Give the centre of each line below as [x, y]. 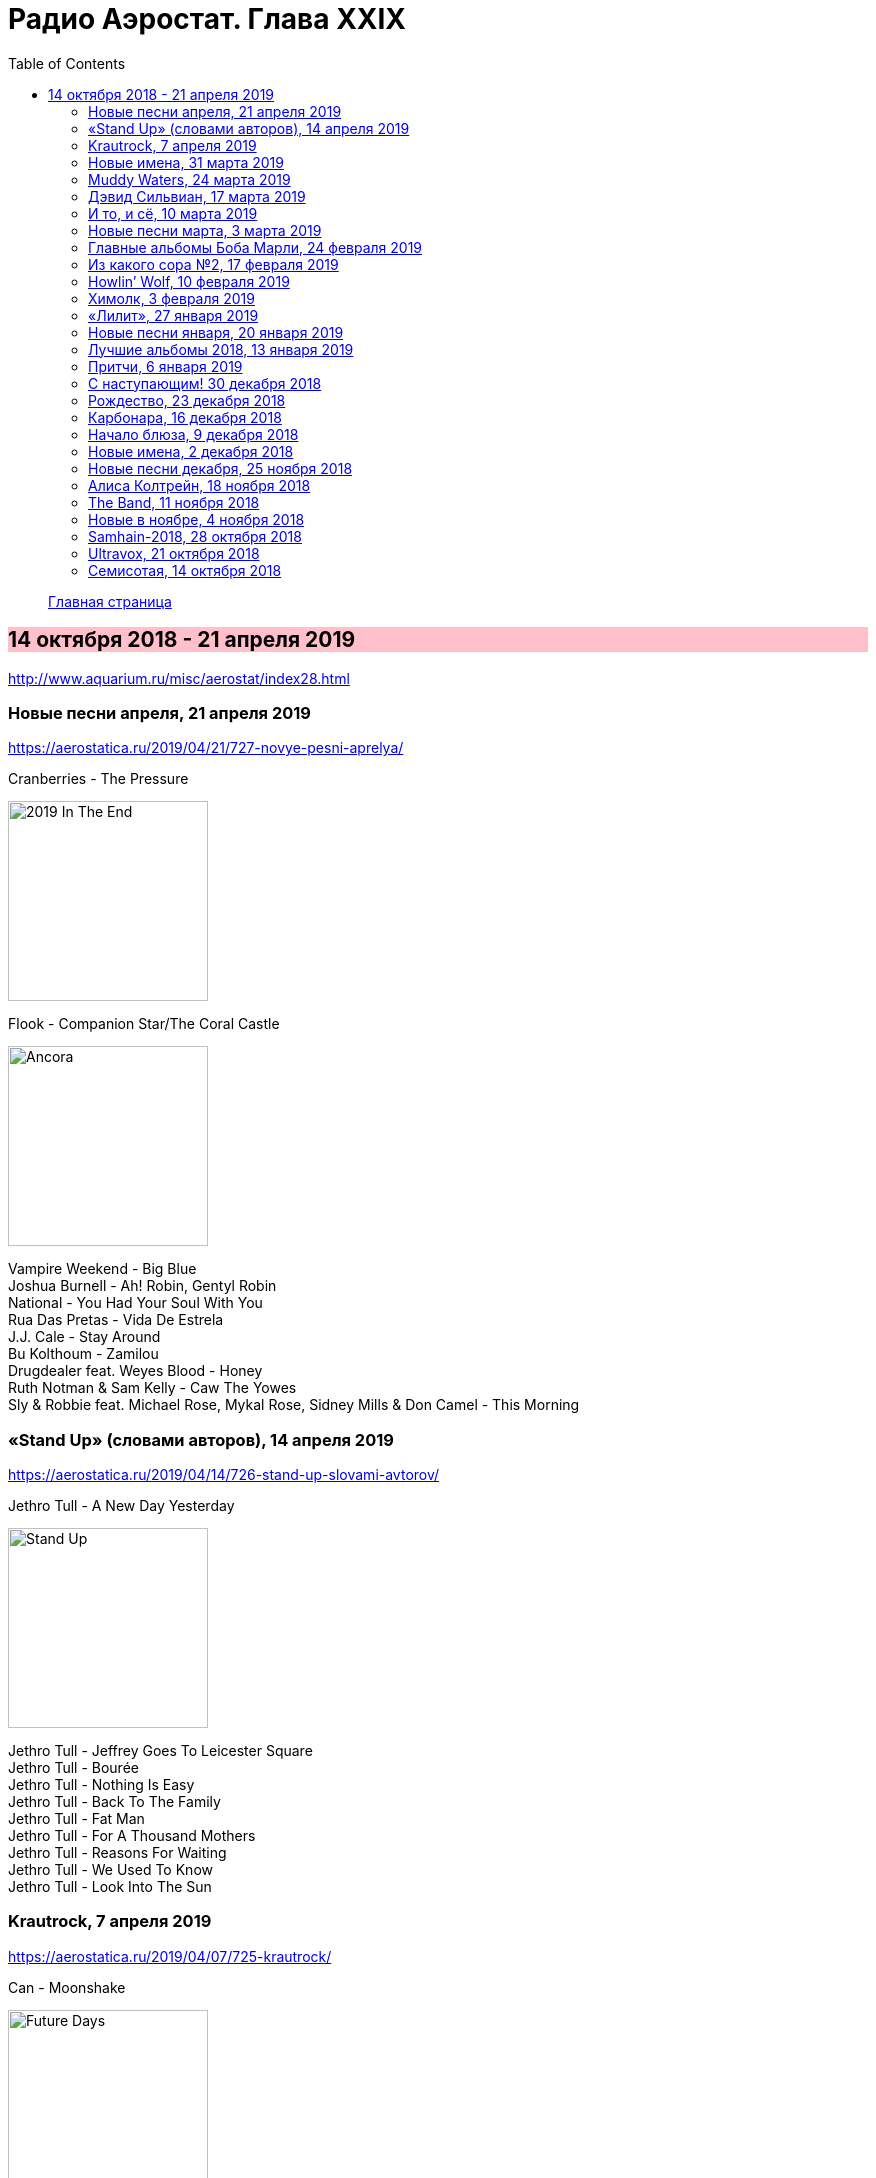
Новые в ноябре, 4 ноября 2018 [196, 519]
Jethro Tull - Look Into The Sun [110, 1887]
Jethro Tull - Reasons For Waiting [117, 1853]
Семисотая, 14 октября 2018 [185, 570]
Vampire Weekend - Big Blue [102, 1269]
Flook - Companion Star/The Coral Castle [144, 1024]
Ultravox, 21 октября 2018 [174, 553]
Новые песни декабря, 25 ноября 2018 [220, 468]
